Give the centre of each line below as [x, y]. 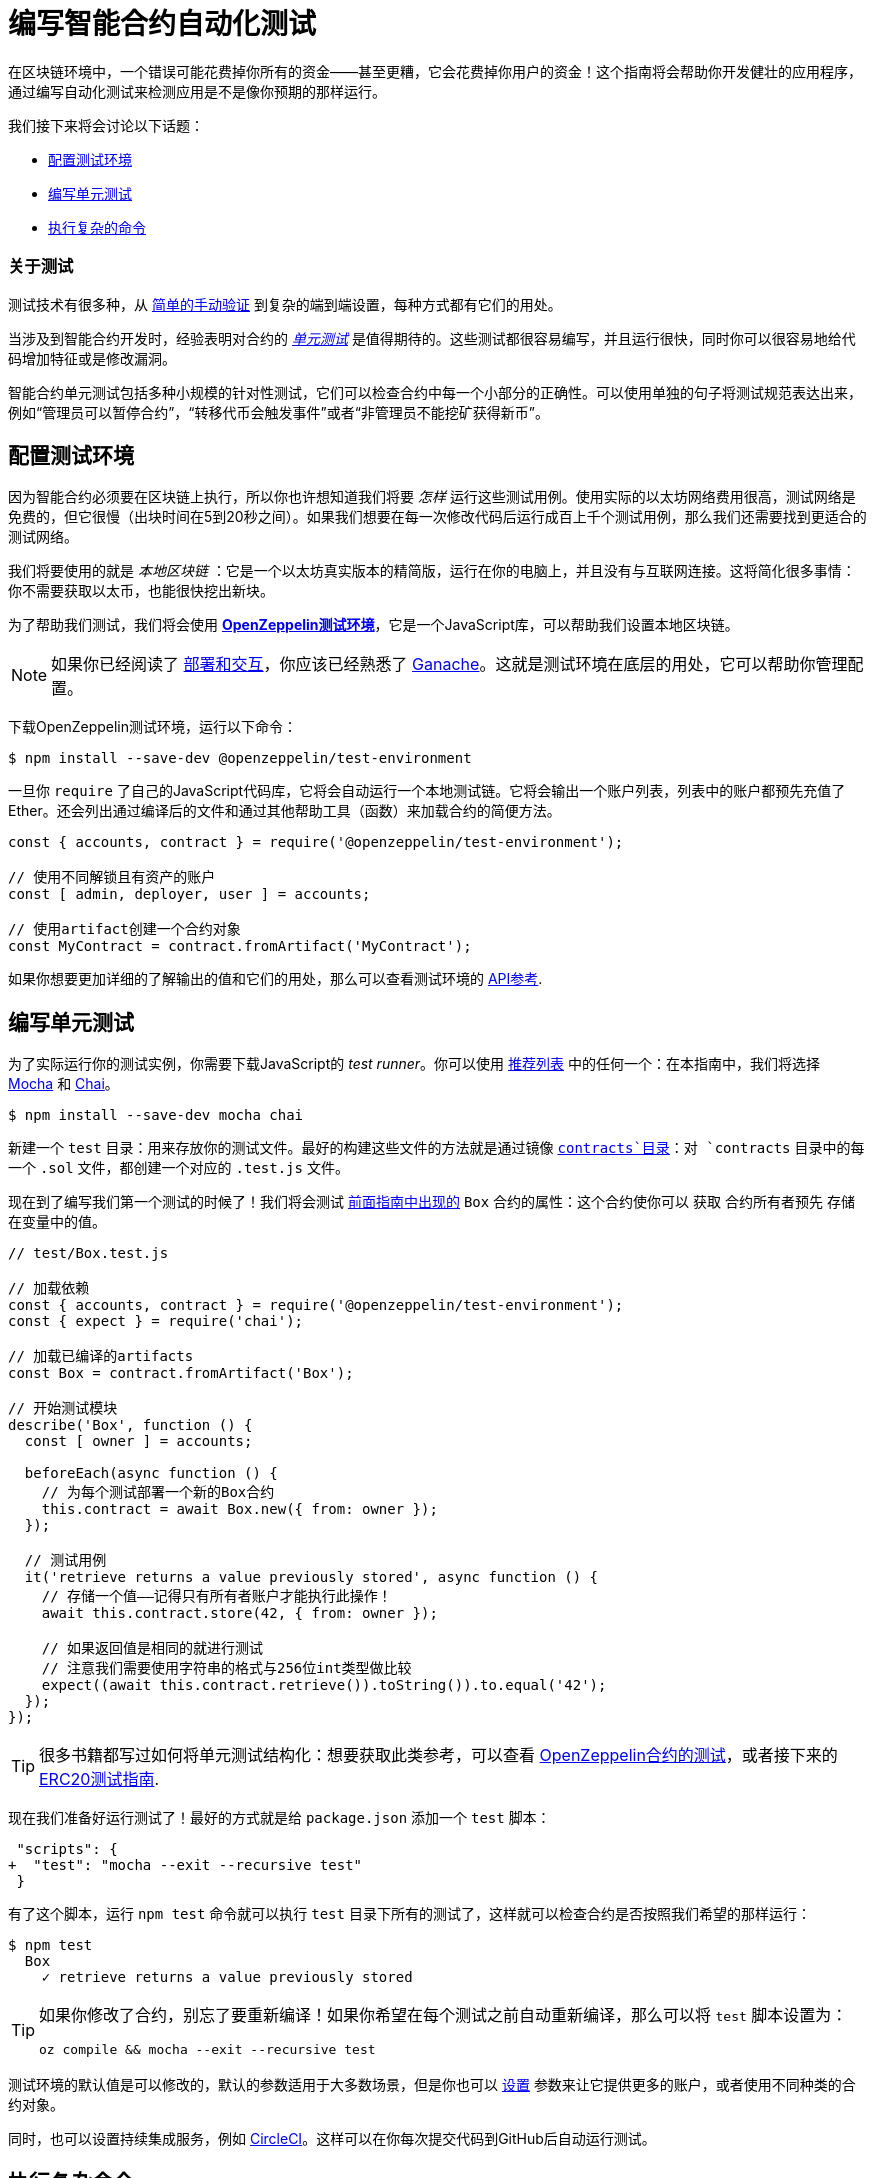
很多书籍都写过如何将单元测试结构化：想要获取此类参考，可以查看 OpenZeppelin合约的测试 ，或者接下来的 [438, 1755]
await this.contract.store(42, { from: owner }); [239, 1613]
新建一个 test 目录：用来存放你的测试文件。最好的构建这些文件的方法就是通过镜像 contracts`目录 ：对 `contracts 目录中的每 [436, 1148]
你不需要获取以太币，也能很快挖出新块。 [141, 591]
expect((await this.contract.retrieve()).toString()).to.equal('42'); [324, 1685]
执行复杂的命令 [97, 227]
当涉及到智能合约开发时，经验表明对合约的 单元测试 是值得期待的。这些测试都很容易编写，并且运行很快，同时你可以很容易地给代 [432, 338]
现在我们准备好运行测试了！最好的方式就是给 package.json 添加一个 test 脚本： [279, 1818]
